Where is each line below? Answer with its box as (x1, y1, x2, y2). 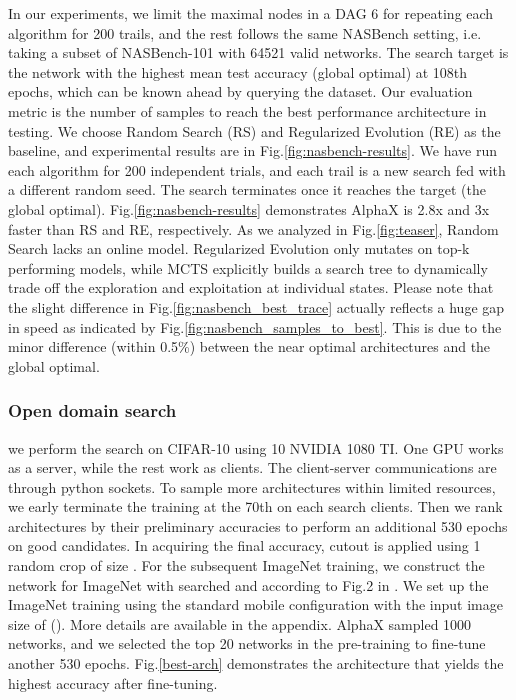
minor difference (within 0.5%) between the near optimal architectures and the (8, 336, 491, 357)
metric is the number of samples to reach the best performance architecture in (8, 100, 487, 121)
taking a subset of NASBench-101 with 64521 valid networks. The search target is (8, 42, 509, 63)
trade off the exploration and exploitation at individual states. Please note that (8, 277, 494, 298)
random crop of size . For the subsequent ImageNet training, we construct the (8, 555, 485, 576)
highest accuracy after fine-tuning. (8, 672, 218, 693)
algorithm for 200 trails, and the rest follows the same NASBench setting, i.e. (8, 22, 482, 43)
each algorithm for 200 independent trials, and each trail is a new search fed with (8, 159, 506, 180)
